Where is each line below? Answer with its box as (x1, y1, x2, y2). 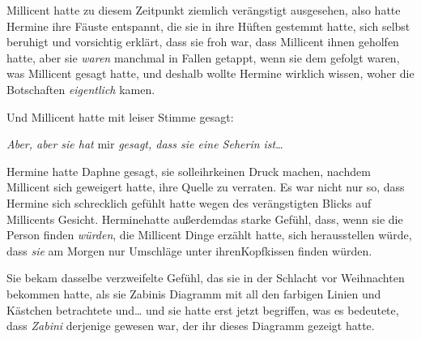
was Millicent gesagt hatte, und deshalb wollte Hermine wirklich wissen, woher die (6, 65, 415, 82)
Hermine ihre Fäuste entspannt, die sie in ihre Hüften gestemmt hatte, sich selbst (6, 17, 410, 34)
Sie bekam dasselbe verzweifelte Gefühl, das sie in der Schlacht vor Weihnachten (6, 269, 405, 286)
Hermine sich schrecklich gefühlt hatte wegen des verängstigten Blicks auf (6, 194, 372, 211)
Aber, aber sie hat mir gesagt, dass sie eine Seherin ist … (6, 135, 283, 152)
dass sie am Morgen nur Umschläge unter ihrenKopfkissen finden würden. (6, 242, 372, 259)
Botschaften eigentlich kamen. (6, 80, 155, 97)
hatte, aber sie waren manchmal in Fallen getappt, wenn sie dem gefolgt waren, (6, 49, 400, 66)
